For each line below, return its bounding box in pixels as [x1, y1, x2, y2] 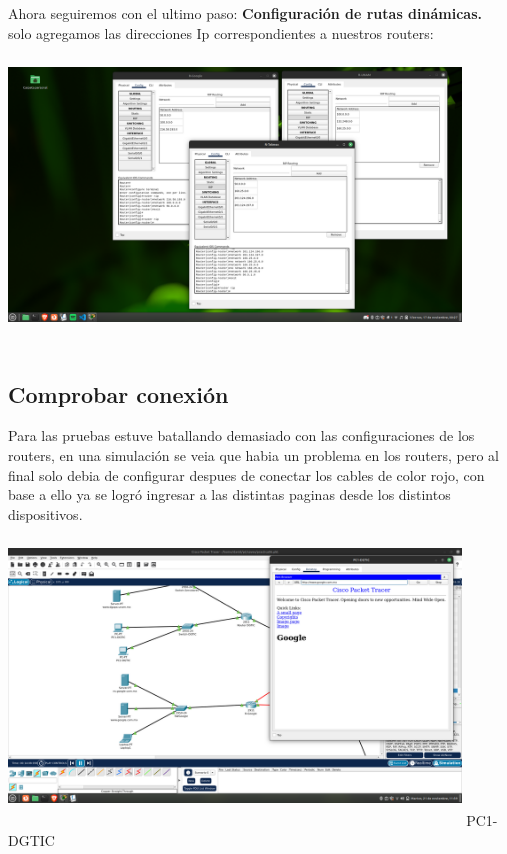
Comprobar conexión [8, 378, 229, 409]
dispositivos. [8, 503, 83, 524]
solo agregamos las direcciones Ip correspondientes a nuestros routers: [8, 22, 434, 43]
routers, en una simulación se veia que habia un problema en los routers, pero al [8, 444, 500, 465]
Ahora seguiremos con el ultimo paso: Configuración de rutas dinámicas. [8, 3, 482, 23]
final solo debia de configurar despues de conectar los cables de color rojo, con [8, 464, 485, 485]
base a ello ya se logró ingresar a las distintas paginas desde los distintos [8, 484, 451, 505]
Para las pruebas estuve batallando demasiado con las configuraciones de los [8, 425, 475, 446]
